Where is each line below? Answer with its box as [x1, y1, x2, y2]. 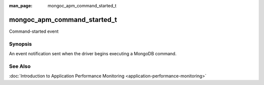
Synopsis [9, 41, 32, 47]
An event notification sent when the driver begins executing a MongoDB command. [9, 51, 177, 57]
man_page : [9, 3, 33, 8]
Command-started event [9, 28, 59, 34]
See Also [9, 63, 31, 69]
